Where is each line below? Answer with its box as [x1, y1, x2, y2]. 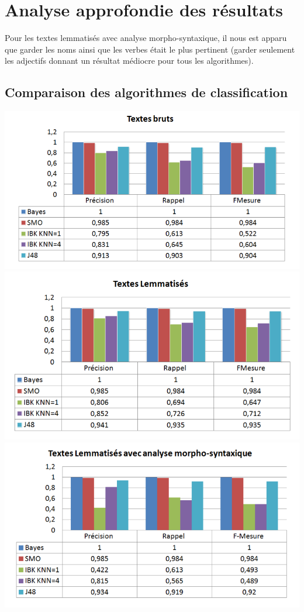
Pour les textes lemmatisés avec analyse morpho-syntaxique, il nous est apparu [5, 32, 287, 44]
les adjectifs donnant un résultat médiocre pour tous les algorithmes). [5, 54, 254, 67]
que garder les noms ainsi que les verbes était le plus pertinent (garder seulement [5, 43, 295, 55]
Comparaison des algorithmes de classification [5, 83, 288, 101]
